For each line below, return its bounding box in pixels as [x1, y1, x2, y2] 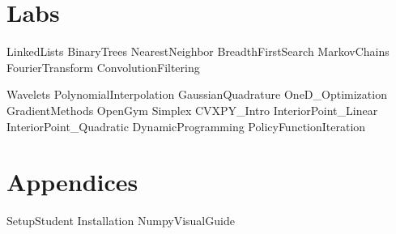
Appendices [6, 165, 138, 198]
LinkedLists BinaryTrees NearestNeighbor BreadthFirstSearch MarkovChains [6, 43, 390, 60]
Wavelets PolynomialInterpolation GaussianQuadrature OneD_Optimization [6, 86, 387, 103]
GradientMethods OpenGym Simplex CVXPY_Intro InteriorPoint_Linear [6, 101, 378, 118]
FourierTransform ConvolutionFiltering [6, 58, 200, 75]
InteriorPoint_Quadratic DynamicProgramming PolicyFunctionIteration [6, 117, 366, 134]
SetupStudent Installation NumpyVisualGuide [6, 212, 235, 229]
